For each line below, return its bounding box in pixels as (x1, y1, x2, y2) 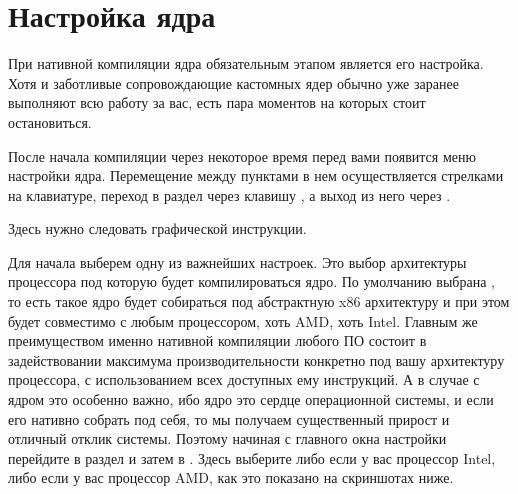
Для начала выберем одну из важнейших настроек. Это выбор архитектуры (8, 251, 467, 272)
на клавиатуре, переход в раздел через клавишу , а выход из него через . (8, 184, 451, 205)
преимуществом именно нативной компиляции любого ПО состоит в (8, 330, 427, 351)
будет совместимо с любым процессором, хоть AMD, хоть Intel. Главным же (8, 310, 478, 331)
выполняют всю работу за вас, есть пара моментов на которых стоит (8, 92, 426, 113)
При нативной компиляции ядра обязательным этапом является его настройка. (8, 53, 484, 74)
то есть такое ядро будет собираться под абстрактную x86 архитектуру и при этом (8, 291, 510, 312)
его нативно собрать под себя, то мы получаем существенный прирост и (8, 408, 450, 429)
